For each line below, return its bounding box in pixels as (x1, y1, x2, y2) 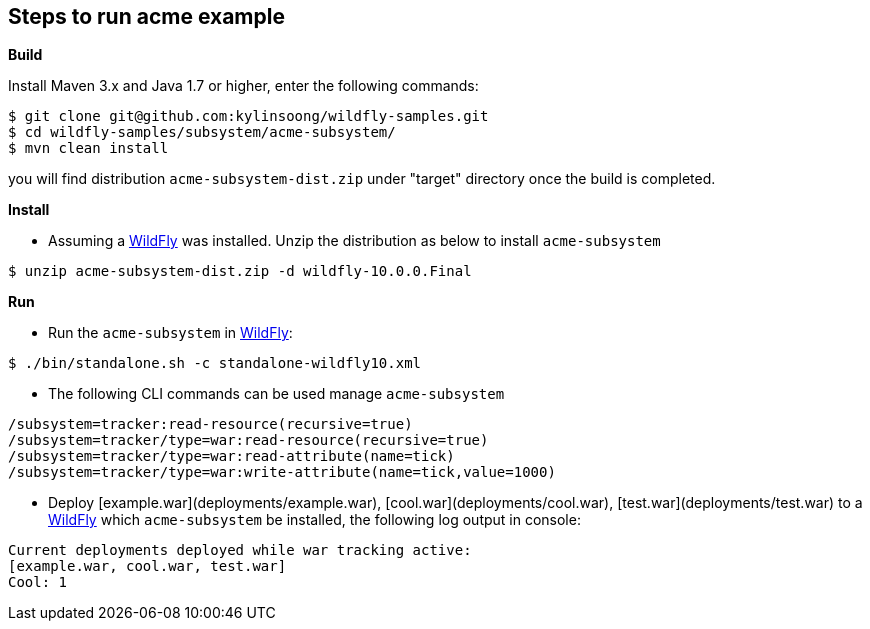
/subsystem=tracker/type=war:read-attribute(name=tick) (8, 448, 455, 465)
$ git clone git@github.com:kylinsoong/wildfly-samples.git (8, 108, 489, 125)
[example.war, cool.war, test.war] (8, 558, 287, 575)
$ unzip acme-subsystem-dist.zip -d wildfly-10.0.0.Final (8, 263, 472, 280)
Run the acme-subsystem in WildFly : (48, 324, 293, 342)
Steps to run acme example (8, 4, 285, 29)
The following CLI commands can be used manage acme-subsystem (48, 385, 505, 403)
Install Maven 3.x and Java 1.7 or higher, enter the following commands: (8, 77, 479, 95)
